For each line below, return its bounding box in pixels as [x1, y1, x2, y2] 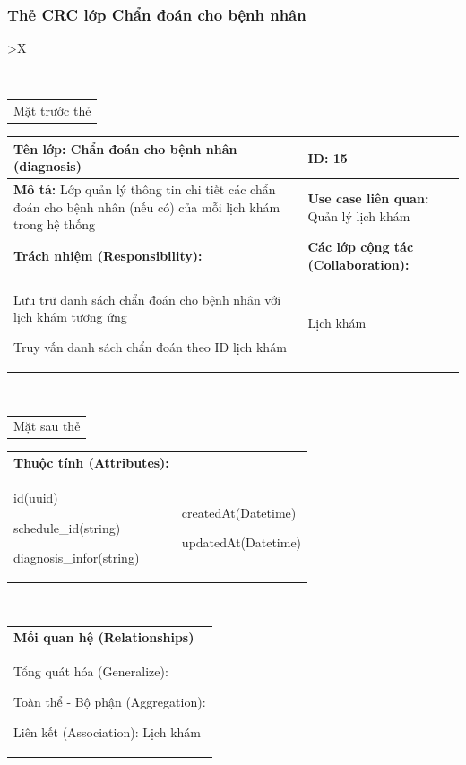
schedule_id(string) [13, 518, 121, 537]
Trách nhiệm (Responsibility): [13, 246, 203, 265]
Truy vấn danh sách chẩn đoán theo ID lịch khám [13, 337, 287, 356]
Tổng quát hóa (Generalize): [13, 662, 168, 681]
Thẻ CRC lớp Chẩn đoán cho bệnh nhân [7, 3, 306, 25]
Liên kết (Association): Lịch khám [13, 722, 201, 741]
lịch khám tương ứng [13, 307, 127, 326]
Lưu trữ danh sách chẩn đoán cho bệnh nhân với [13, 289, 281, 308]
